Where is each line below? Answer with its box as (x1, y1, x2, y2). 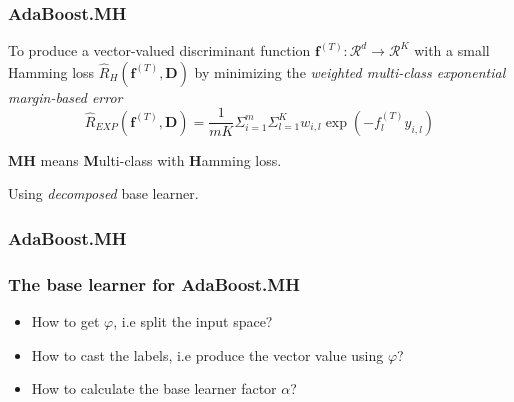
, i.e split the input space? (113, 311, 273, 332)
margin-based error (8, 86, 123, 107)
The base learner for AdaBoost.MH (8, 271, 300, 296)
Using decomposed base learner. (8, 183, 199, 204)
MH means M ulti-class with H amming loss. (8, 149, 282, 170)
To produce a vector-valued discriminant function (8, 40, 311, 61)
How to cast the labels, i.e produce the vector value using (31, 344, 384, 365)
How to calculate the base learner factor (31, 378, 277, 399)
